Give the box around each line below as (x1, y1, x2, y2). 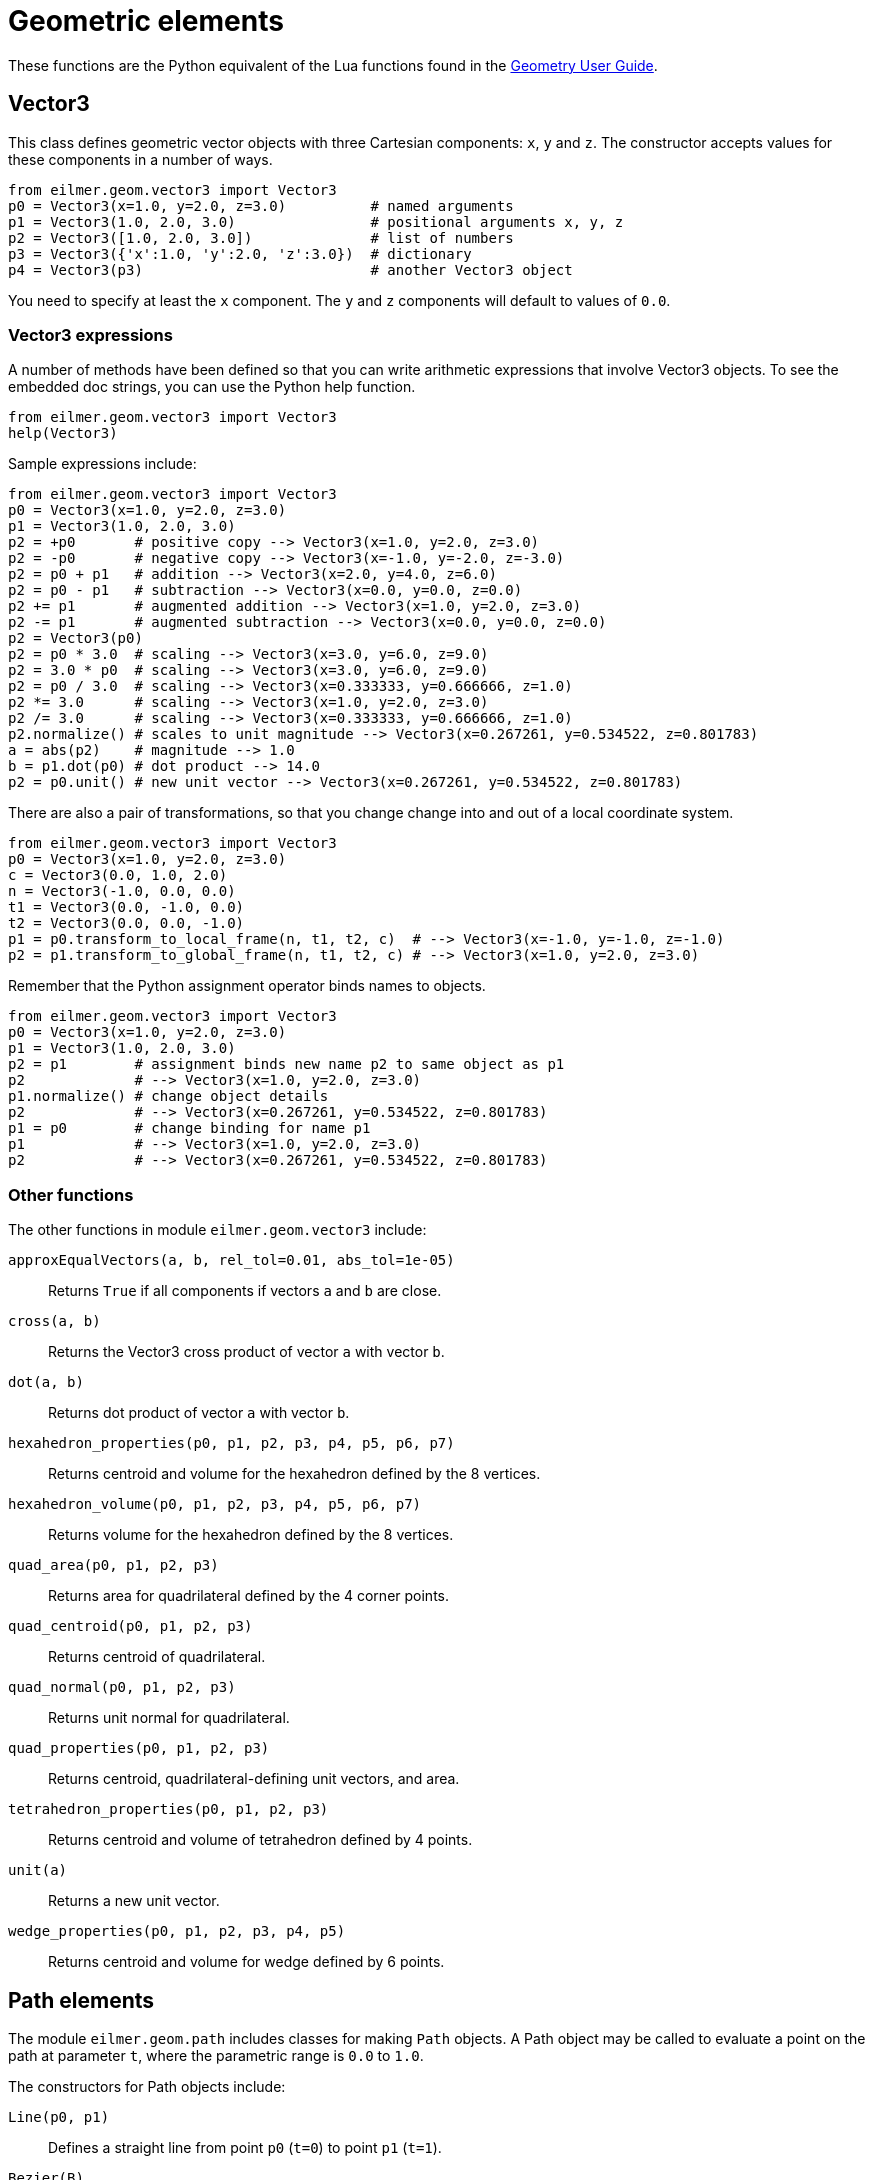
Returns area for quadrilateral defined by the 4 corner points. (48, 1587, 449, 1605)
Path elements (8, 1987, 155, 2013)
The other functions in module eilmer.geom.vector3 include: (8, 1221, 427, 1239)
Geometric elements (8, 4, 284, 38)
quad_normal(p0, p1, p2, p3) (8, 1679, 236, 1696)
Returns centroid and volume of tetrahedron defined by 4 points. (48, 1831, 473, 1849)
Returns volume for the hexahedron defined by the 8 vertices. (48, 1526, 454, 1544)
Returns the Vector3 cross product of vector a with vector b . (48, 1343, 445, 1361)
